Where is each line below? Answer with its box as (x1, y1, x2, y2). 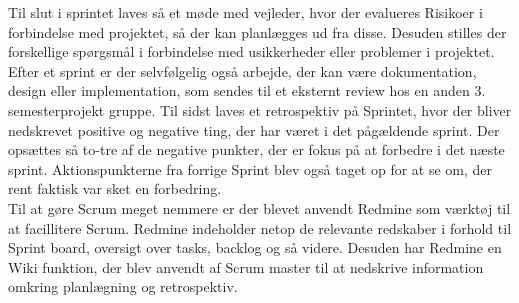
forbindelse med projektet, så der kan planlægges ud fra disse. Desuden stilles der (8, 21, 507, 42)
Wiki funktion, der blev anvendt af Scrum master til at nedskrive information (8, 256, 484, 277)
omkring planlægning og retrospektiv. (8, 276, 238, 297)
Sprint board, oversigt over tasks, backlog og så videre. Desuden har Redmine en (8, 237, 502, 258)
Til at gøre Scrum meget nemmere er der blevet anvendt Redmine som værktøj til (8, 197, 511, 218)
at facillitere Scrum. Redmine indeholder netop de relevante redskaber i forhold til (8, 217, 512, 238)
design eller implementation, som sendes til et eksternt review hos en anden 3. (8, 80, 486, 101)
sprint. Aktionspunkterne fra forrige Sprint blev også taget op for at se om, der (8, 158, 493, 179)
